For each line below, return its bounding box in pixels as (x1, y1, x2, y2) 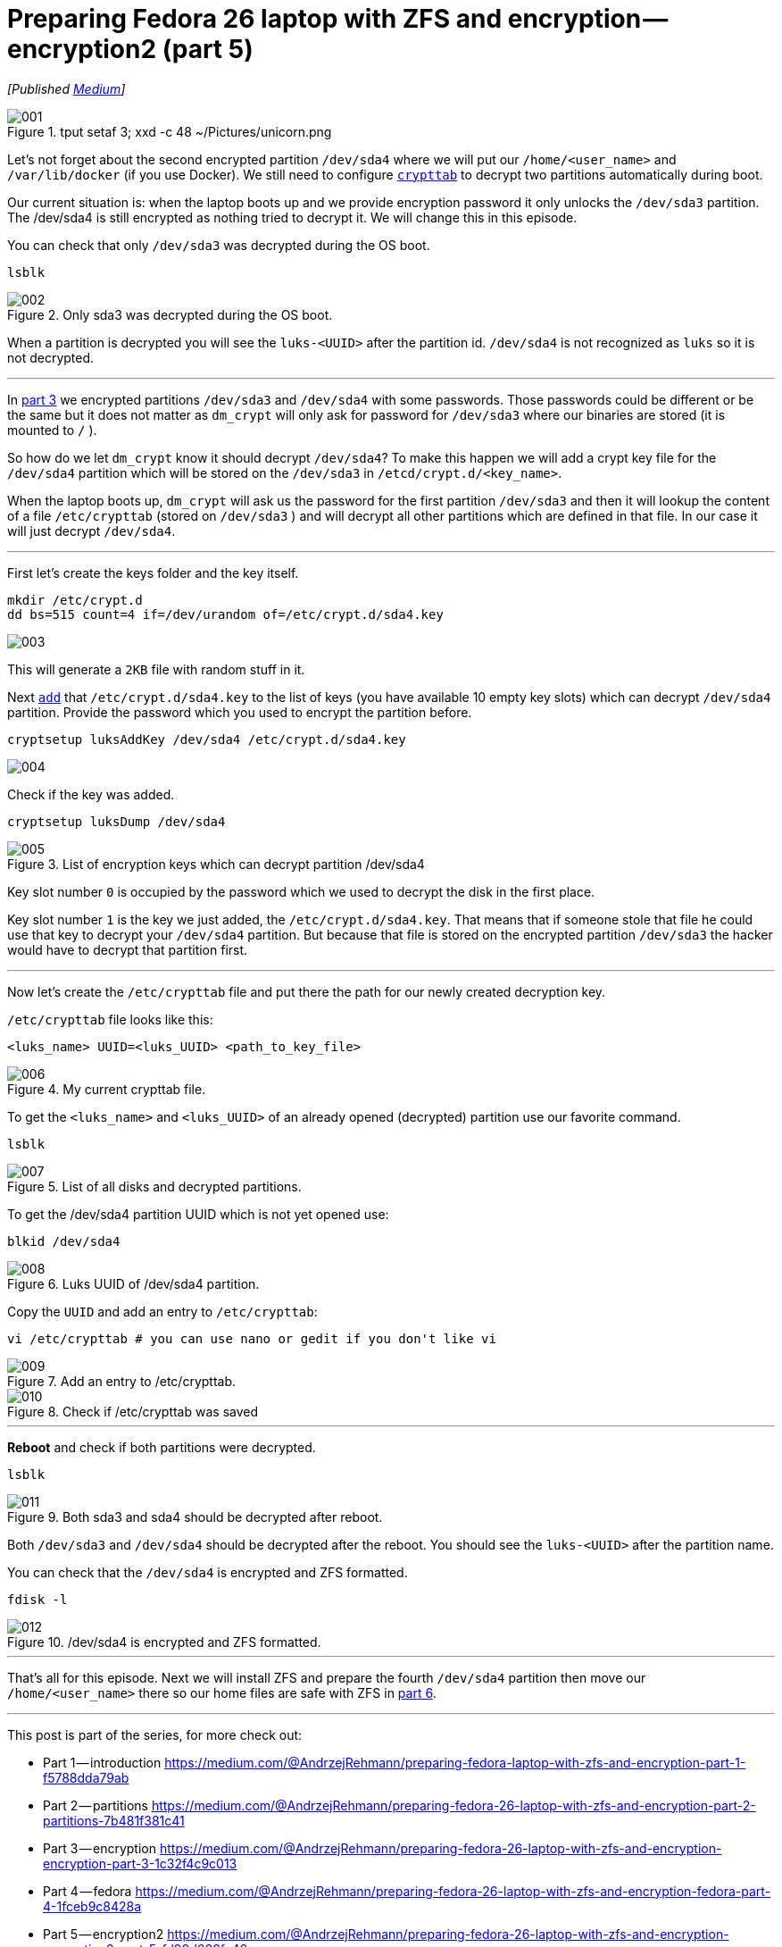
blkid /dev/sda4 (7, 1233, 121, 1249)
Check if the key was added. (7, 786, 175, 802)
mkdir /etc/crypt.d (7, 592, 143, 607)
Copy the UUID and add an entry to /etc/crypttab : (7, 1303, 318, 1319)
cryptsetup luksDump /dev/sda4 (7, 814, 226, 829)
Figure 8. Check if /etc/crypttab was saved (7, 1403, 259, 1419)
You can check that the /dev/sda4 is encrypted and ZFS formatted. (7, 1564, 408, 1580)
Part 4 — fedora (43, 1883, 132, 1899)
